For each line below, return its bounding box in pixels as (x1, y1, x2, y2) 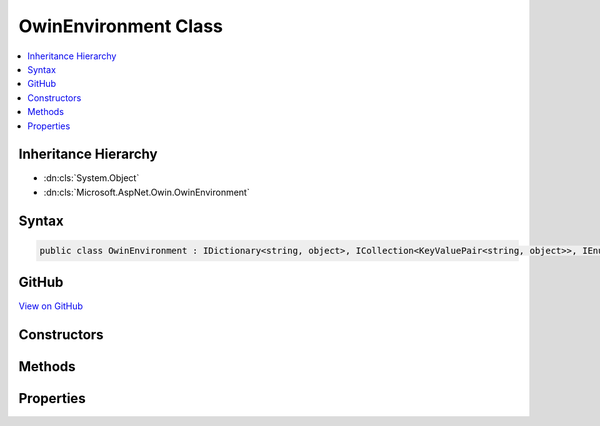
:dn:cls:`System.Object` (43, 172, 140, 184)
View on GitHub (18, 300, 84, 312)
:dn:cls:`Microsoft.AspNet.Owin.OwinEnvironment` (43, 186, 250, 198)
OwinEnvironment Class (18, 15, 224, 37)
